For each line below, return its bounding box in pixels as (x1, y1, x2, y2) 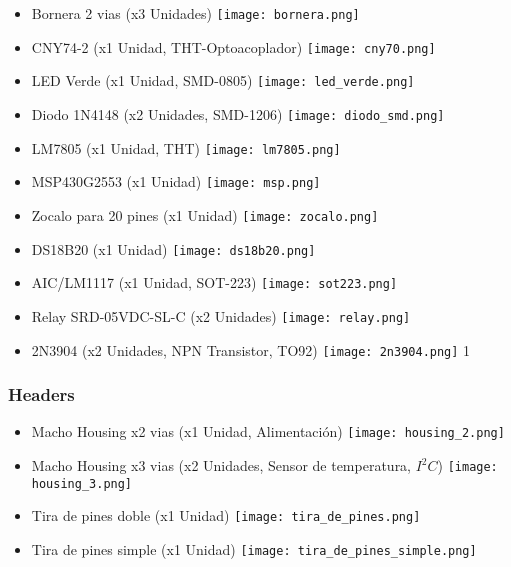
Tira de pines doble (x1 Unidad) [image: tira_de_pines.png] (31, 505, 421, 526)
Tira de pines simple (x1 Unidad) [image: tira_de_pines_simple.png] (31, 539, 477, 560)
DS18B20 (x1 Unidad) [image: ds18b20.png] (31, 238, 316, 259)
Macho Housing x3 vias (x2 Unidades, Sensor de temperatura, (31, 455, 412, 476)
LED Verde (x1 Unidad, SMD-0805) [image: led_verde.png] (31, 70, 415, 91)
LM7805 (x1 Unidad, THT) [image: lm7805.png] (31, 137, 341, 158)
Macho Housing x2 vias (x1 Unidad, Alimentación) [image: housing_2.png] (31, 421, 505, 442)
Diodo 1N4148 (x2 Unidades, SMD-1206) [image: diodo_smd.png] (31, 103, 445, 124)
